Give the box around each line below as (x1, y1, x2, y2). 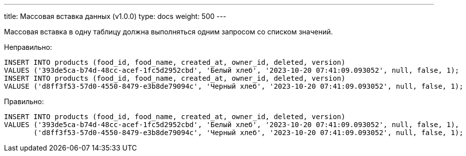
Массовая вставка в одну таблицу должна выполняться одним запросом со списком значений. (4, 27, 333, 36)
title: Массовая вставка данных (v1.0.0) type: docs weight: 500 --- (4, 12, 226, 20)
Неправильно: (4, 43, 52, 51)
